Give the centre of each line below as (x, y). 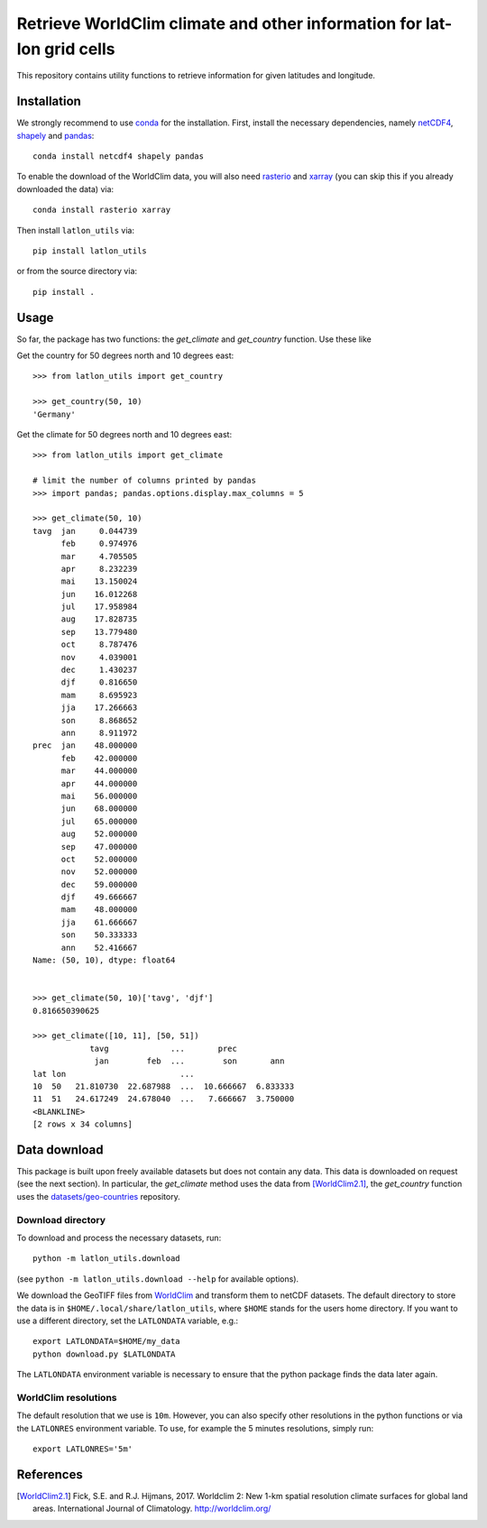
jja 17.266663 (99, 708)
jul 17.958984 (99, 607)
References (50, 1474)
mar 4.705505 (99, 556)
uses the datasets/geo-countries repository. (98, 1196)
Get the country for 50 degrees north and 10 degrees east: (125, 355)
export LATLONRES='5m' (83, 1449)
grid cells (79, 49)
